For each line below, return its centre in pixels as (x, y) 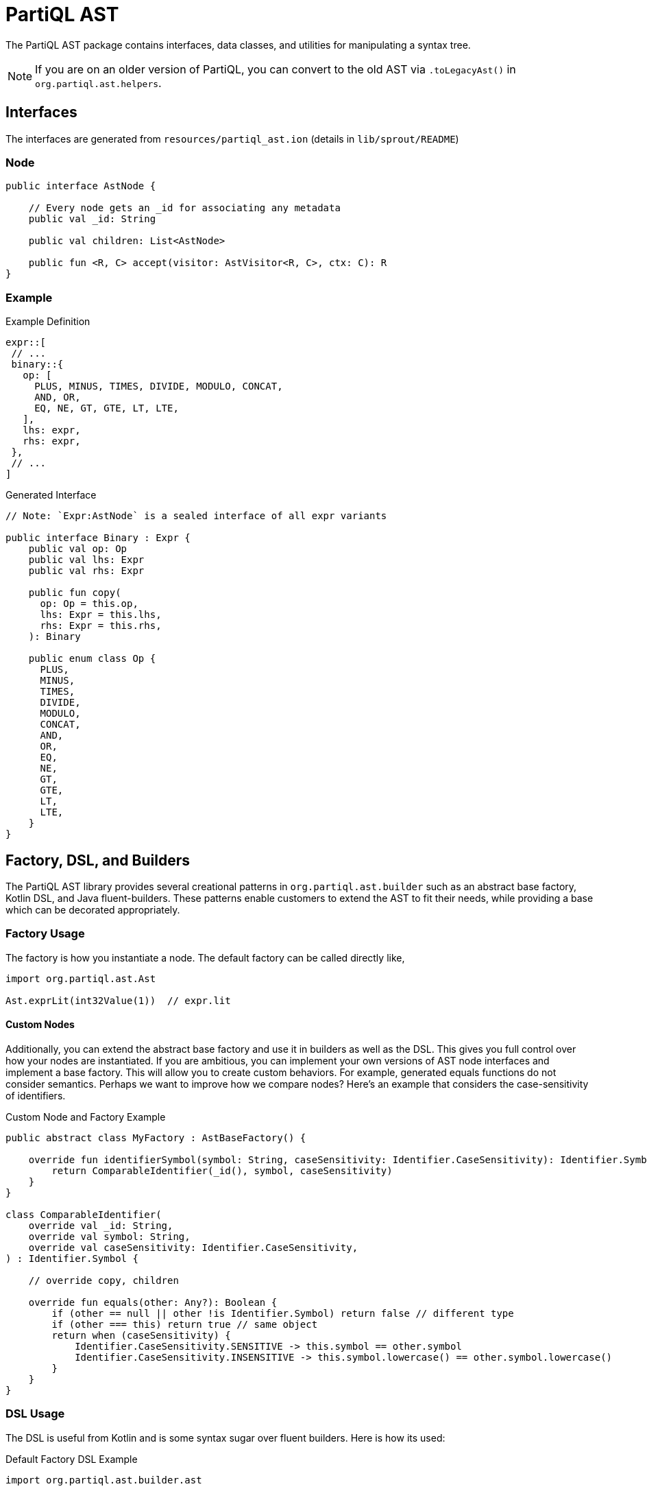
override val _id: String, (101, 1225)
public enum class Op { (92, 659)
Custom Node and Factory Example (86, 1117)
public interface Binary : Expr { (98, 538)
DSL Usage (35, 1414)
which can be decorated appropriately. (93, 909)
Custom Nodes (40, 1025)
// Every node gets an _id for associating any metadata (184, 208)
